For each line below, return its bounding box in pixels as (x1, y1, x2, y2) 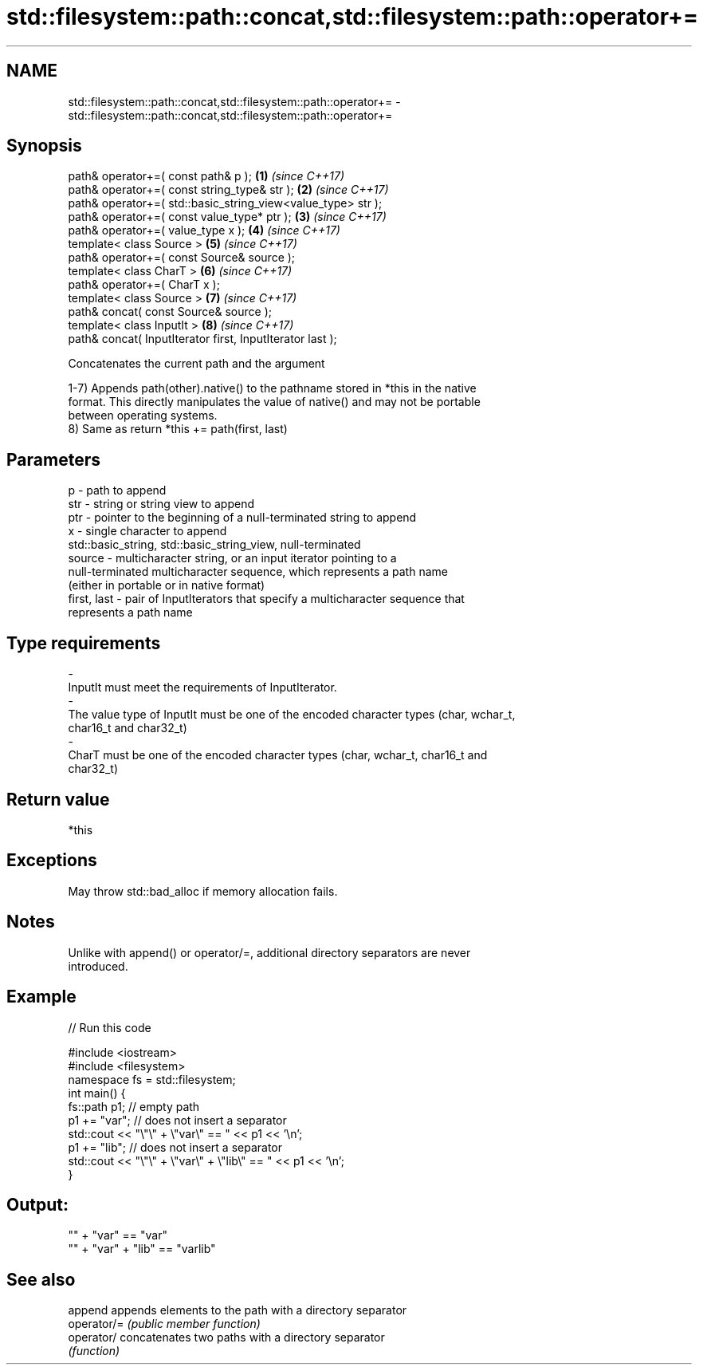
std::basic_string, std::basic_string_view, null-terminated (68, 538, 361, 552)
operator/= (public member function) (68, 1317, 261, 1331)
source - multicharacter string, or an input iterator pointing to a (68, 551, 397, 565)
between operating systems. (68, 408, 218, 423)
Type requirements (6, 632, 161, 653)
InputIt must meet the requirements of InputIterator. (68, 680, 337, 695)
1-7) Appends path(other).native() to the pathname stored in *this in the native (68, 381, 477, 396)
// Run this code (68, 1020, 151, 1034)
